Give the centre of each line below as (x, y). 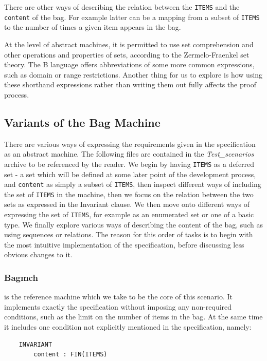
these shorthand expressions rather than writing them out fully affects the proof (130, 84)
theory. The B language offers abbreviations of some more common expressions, (129, 64)
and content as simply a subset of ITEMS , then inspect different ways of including (133, 184)
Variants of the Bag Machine (82, 122)
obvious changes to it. (38, 254)
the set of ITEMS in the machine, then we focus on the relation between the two (129, 194)
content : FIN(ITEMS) (70, 355)
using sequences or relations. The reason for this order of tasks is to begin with (129, 234)
